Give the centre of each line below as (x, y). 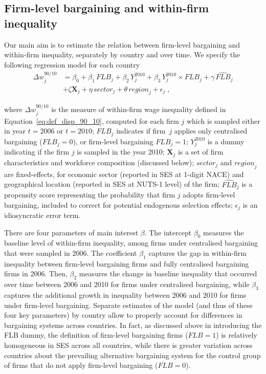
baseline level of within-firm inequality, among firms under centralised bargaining (131, 243)
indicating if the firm (37, 152)
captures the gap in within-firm (197, 253)
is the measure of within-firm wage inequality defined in (139, 109)
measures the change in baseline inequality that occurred (168, 273)
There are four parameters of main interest (71, 232)
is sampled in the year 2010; (121, 152)
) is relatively (237, 335)
